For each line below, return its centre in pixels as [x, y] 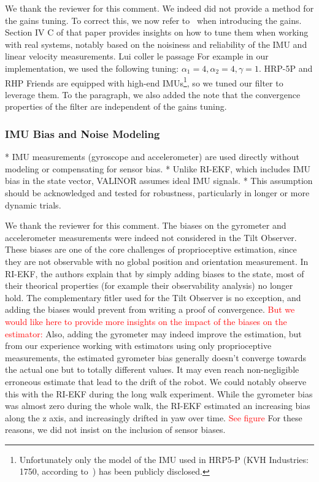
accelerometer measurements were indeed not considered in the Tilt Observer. [151, 237]
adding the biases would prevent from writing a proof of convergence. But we [150, 309]
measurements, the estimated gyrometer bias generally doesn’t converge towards [156, 357]
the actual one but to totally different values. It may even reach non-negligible [152, 369]
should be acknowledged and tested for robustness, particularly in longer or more [157, 193]
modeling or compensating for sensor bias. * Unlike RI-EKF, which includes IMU [158, 168]
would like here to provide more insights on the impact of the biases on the [146, 321]
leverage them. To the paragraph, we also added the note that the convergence [153, 94]
